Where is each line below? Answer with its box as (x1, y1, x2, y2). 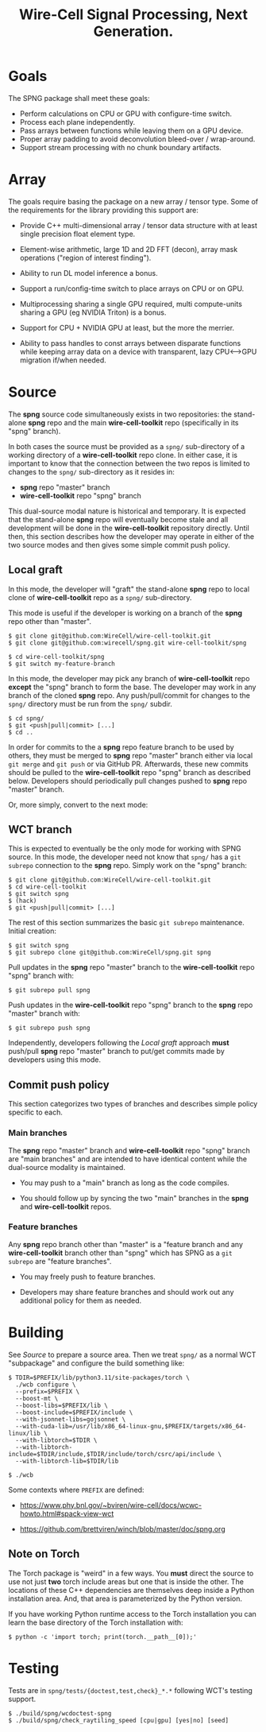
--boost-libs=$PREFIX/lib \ (15, 1401, 109, 1409)
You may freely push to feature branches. (19, 1272, 156, 1281)
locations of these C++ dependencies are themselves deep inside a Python (8, 1585, 255, 1594)
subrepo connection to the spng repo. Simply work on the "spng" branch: (8, 861, 248, 870)
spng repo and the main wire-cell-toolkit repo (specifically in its (28, 417, 240, 427)
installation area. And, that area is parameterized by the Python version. (8, 1594, 243, 1603)
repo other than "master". (8, 616, 91, 626)
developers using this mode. (8, 1055, 102, 1064)
